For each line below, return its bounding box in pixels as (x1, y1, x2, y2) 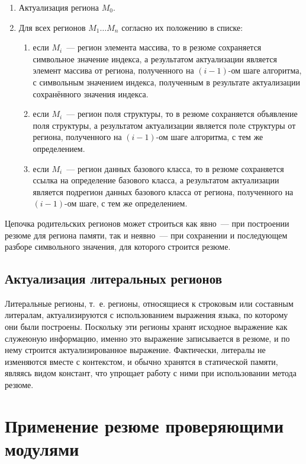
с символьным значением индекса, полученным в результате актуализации (33, 75, 301, 88)
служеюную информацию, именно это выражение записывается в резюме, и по (5, 332, 290, 344)
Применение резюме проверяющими (5, 413, 284, 437)
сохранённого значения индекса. (33, 87, 149, 100)
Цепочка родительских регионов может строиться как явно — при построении (5, 217, 289, 229)
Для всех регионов (18, 21, 86, 33)
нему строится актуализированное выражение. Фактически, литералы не (5, 344, 266, 356)
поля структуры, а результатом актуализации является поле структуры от (33, 119, 296, 131)
